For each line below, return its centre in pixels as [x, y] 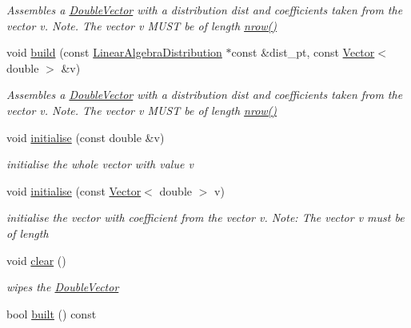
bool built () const [52, 313]
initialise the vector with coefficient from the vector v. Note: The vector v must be [205, 217]
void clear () [36, 260]
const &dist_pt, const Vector [303, 52]
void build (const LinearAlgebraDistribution [114, 52]
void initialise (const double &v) [86, 137]
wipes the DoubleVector [63, 287]
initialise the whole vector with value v [100, 164]
